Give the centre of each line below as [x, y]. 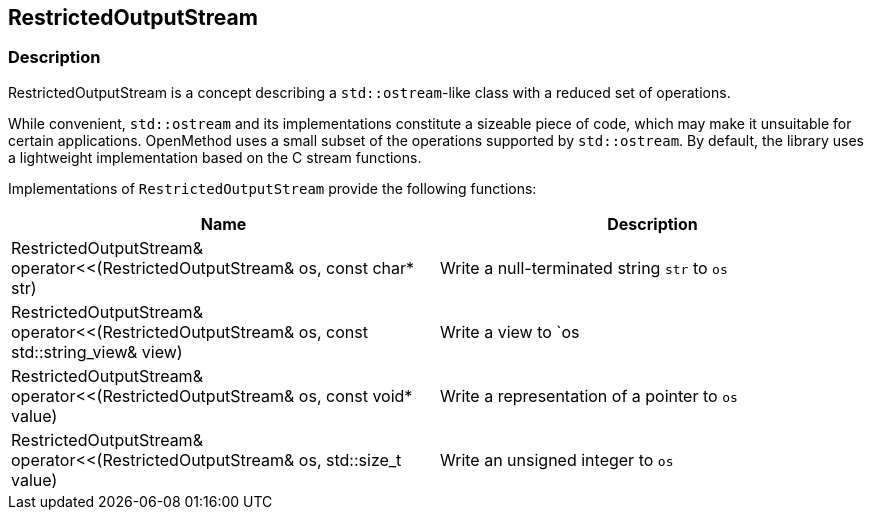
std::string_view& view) [97, 351]
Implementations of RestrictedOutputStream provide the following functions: [272, 188]
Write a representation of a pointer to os [589, 395]
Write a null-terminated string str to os [584, 267]
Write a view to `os [510, 331]
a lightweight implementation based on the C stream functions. [215, 157]
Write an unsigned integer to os [557, 459]
